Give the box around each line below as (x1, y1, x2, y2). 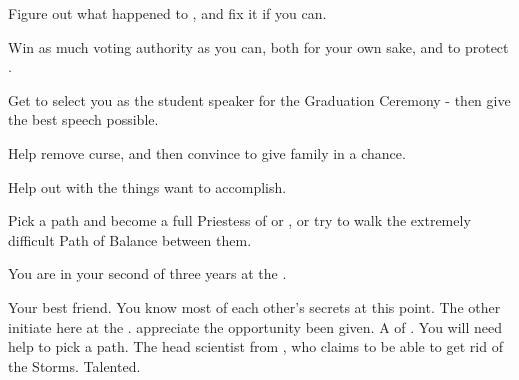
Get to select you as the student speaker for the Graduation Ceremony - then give (8, 89, 511, 110)
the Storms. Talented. (8, 355, 141, 376)
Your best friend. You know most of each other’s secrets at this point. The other (8, 296, 501, 317)
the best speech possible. (8, 109, 159, 130)
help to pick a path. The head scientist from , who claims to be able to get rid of (8, 336, 503, 357)
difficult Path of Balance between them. (8, 229, 252, 250)
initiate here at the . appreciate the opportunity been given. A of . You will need (8, 316, 503, 337)
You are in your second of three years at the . (8, 263, 287, 284)
